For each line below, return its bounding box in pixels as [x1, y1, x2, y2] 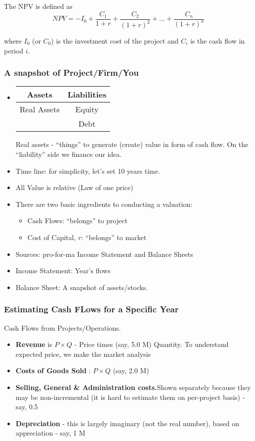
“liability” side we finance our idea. [15, 149, 122, 159]
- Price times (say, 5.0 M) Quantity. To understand [74, 339, 229, 349]
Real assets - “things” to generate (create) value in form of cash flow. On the [15, 139, 249, 149]
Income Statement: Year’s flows [15, 265, 111, 276]
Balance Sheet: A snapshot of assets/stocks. [15, 282, 148, 292]
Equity [75, 103, 99, 115]
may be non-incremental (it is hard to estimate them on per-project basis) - [15, 392, 245, 402]
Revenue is [15, 339, 52, 349]
